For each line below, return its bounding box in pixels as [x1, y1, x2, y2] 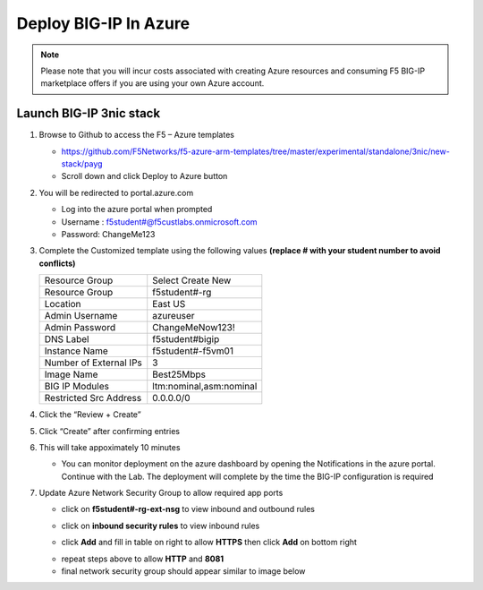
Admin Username [44, 310, 118, 322]
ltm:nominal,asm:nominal [152, 381, 258, 393]
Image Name [44, 368, 98, 381]
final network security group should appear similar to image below [61, 566, 306, 577]
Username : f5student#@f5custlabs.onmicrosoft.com [61, 216, 258, 227]
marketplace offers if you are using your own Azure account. [40, 78, 265, 89]
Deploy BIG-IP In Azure [16, 13, 191, 33]
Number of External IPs [44, 356, 143, 369]
